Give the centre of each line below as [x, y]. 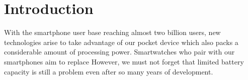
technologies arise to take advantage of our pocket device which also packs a [121, 42]
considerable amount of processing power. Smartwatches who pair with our [119, 52]
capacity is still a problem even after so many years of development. [109, 71]
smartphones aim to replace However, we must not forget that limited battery [124, 61]
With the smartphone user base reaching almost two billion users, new [112, 32]
